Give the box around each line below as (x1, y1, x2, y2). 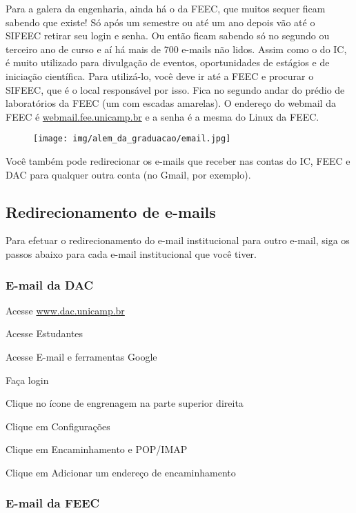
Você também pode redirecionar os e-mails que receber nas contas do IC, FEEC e (6, 154, 350, 168)
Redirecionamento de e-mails (6, 201, 216, 222)
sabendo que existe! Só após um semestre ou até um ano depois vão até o (6, 14, 315, 29)
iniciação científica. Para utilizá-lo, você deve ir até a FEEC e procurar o (6, 68, 314, 83)
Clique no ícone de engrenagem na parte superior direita (6, 396, 244, 410)
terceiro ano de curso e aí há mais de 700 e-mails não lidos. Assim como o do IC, (6, 41, 347, 56)
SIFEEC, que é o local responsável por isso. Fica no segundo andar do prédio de (6, 82, 345, 97)
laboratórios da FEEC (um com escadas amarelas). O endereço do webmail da (6, 96, 336, 110)
